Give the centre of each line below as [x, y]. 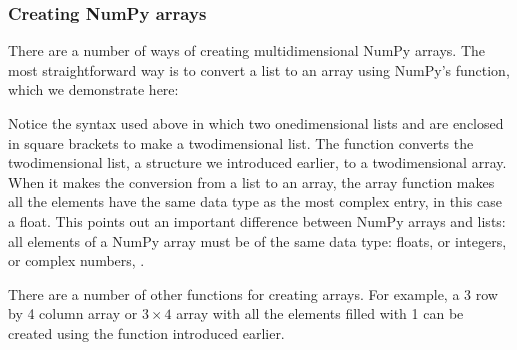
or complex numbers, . [76, 260]
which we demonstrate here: [93, 89]
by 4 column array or [73, 313]
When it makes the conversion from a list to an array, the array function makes [251, 181]
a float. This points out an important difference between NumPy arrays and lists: [257, 220]
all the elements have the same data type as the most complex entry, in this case [255, 201]
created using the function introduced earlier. [146, 332]
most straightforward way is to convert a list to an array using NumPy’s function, [259, 69]
